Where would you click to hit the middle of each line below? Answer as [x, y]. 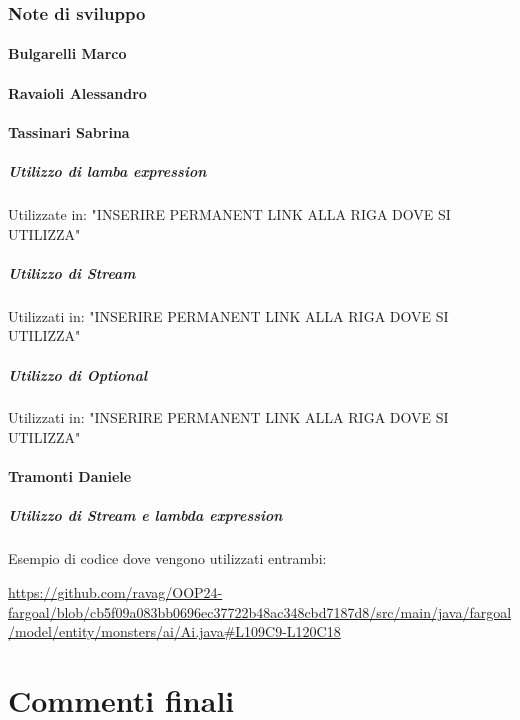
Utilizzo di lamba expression [107, 171]
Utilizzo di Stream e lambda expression [145, 515]
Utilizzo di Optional [78, 374]
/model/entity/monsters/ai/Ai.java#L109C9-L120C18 [174, 631]
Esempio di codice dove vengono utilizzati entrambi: [167, 558]
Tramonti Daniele [70, 476]
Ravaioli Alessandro [77, 92]
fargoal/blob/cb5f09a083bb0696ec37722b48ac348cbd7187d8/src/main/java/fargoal [260, 611]
